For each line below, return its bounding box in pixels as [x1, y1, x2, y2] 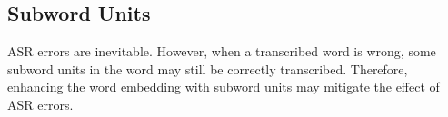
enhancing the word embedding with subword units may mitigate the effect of [7, 77, 440, 96]
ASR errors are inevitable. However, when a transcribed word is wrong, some [7, 42, 436, 61]
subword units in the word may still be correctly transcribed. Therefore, [7, 59, 408, 78]
